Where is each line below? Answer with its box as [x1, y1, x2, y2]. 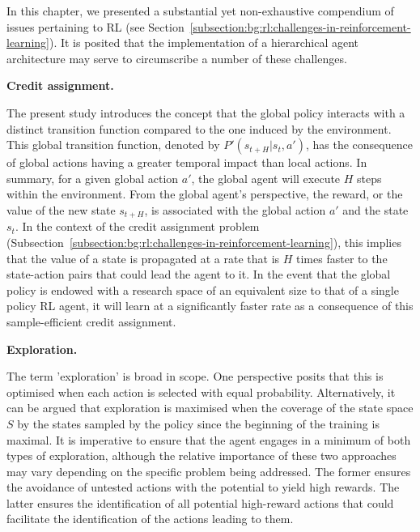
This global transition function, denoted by [6, 136, 220, 153]
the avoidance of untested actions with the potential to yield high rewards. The [6, 479, 400, 496]
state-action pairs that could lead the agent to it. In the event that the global [6, 266, 391, 283]
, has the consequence [305, 136, 413, 153]
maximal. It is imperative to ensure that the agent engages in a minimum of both [6, 431, 411, 448]
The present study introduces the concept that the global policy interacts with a [6, 104, 405, 121]
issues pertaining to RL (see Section [6, 18, 185, 35]
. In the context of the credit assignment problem [15, 218, 260, 235]
